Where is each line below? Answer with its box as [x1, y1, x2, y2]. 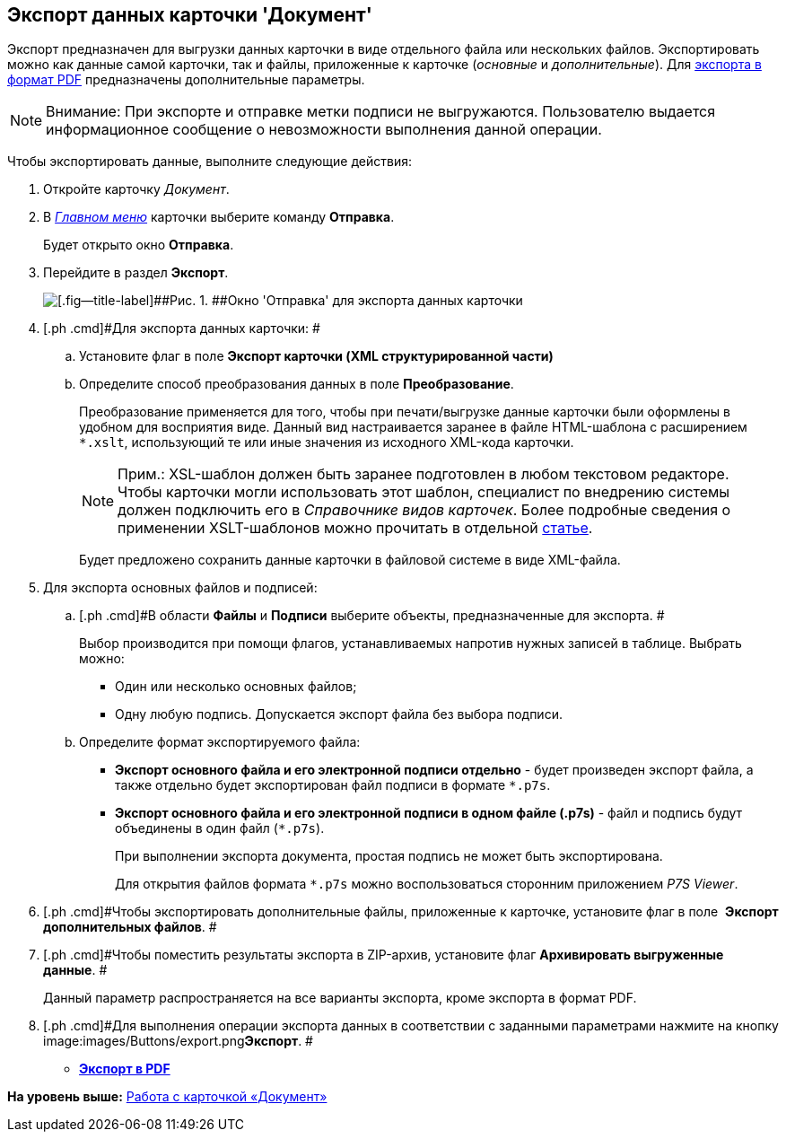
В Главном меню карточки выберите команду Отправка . [43, 209, 395, 225]
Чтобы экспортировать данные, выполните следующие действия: [7, 153, 412, 170]
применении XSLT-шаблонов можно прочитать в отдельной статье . [118, 519, 593, 538]
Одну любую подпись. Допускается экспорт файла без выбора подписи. [115, 706, 563, 723]
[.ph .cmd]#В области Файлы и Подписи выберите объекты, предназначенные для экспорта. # [79, 608, 665, 624]
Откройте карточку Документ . [43, 181, 230, 197]
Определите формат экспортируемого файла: [79, 734, 361, 750]
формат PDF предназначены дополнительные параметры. [7, 72, 365, 88]
